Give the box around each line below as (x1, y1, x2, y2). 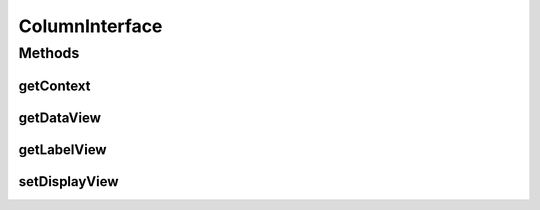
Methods (18, 44, 80, 62)
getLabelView (18, 141, 107, 158)
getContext (18, 77, 91, 94)
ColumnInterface (18, 15, 163, 37)
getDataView (18, 109, 102, 126)
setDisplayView (18, 173, 119, 190)
